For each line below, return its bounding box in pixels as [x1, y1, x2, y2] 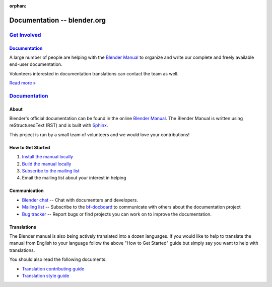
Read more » [9, 80, 36, 86]
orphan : [9, 3, 27, 9]
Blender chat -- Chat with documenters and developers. [22, 197, 139, 203]
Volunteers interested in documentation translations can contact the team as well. [9, 70, 179, 76]
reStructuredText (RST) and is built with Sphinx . [9, 122, 108, 128]
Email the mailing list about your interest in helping [22, 175, 126, 181]
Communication [9, 187, 44, 194]
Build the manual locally [22, 161, 72, 167]
